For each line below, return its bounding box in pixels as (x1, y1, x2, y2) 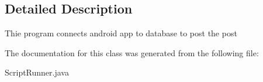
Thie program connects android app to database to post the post (5, 27, 237, 39)
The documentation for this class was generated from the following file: (5, 46, 259, 59)
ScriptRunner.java (5, 66, 69, 78)
